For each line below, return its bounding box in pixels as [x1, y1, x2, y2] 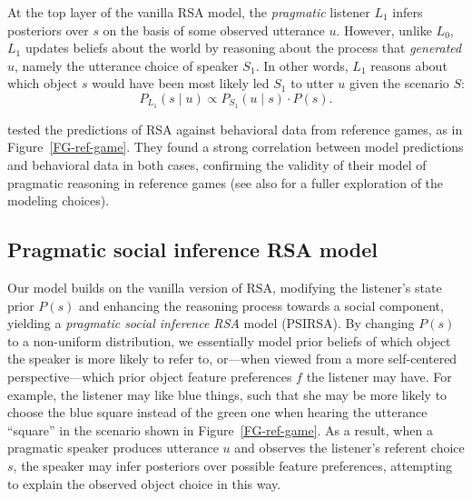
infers [392, 3, 423, 21]
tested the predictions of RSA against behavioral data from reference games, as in [7, 119, 463, 138]
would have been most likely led [92, 74, 270, 93]
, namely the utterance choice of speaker [15, 55, 239, 75]
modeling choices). [7, 191, 110, 210]
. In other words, [255, 55, 349, 75]
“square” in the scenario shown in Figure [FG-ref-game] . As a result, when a [7, 420, 433, 439]
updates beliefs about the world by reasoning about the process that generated [25, 38, 462, 57]
